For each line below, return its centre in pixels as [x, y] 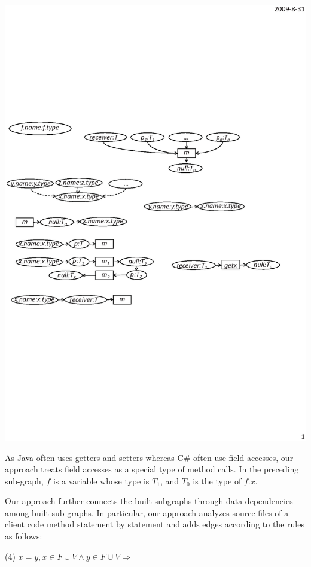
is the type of [217, 480]
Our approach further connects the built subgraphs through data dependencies [149, 501]
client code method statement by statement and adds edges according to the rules [155, 524]
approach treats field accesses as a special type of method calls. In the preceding [152, 469]
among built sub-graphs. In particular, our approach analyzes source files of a [147, 512]
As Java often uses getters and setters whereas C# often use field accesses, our [149, 457]
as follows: [24, 536]
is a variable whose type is [101, 480]
